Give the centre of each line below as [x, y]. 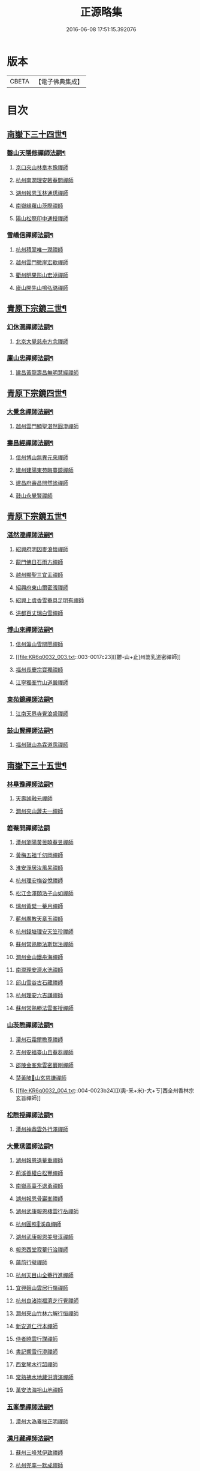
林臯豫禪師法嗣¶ [30, 784]
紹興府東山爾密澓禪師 [42, 587]
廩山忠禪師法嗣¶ [30, 358]
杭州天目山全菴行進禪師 [44, 1275]
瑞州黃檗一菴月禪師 [39, 906]
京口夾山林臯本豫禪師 [42, 167]
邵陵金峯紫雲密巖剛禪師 [44, 1065]
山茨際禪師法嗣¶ [30, 1025]
